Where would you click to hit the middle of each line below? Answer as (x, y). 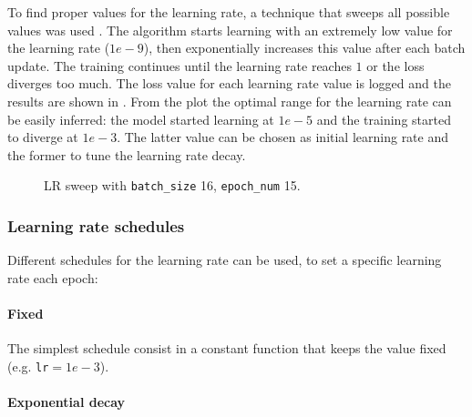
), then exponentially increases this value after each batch (304, 48)
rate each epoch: (53, 277)
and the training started (384, 119)
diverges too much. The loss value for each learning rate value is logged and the (229, 83)
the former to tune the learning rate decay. (127, 154)
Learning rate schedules (96, 225)
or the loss (395, 65)
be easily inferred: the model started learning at (141, 119)
